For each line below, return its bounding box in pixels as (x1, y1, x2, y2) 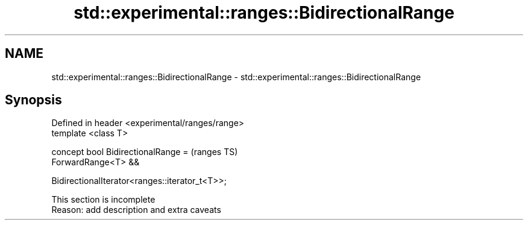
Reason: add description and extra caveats (51, 204, 221, 215)
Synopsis (5, 92, 62, 108)
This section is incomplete (51, 194, 156, 205)
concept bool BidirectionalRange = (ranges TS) (51, 147, 238, 157)
